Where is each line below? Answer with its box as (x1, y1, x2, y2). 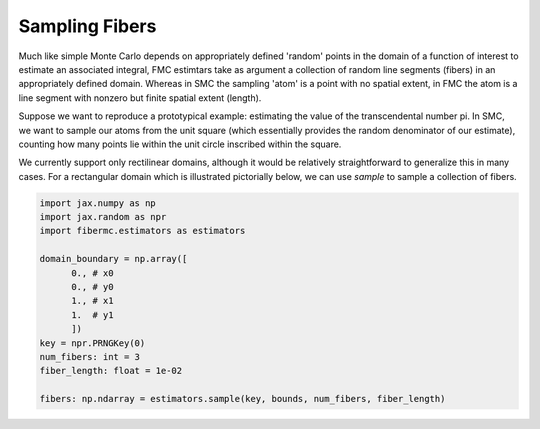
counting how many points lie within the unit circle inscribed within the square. (18, 138, 342, 150)
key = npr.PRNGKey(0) (39, 337, 146, 349)
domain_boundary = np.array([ (39, 253, 188, 265)
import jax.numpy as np (39, 197, 157, 209)
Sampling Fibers (18, 15, 157, 37)
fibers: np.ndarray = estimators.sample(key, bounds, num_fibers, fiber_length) (39, 393, 446, 405)
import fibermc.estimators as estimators (39, 225, 246, 237)
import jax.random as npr (39, 211, 167, 223)
